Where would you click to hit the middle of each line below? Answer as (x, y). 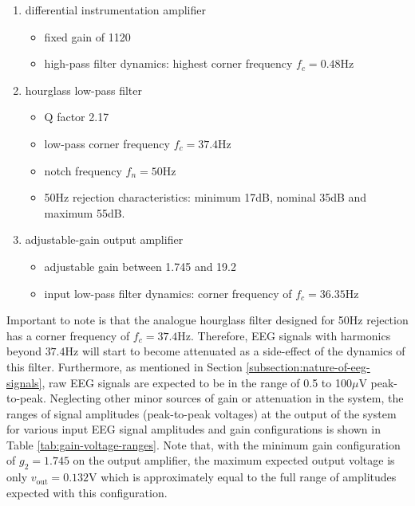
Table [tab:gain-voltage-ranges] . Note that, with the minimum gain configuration (204, 444)
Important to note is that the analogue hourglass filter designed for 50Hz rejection (207, 320)
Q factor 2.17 (77, 117)
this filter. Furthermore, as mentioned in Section (125, 366)
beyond (24, 351)
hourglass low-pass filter (84, 90)
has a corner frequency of (68, 335)
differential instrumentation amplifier (115, 10)
